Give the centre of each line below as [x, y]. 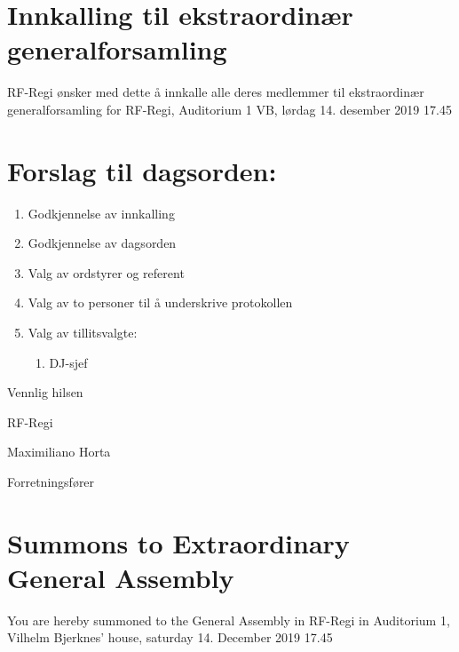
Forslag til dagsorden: [142, 170]
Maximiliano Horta [59, 452]
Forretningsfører [51, 481]
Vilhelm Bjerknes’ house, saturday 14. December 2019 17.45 [170, 637]
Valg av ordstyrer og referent [106, 272]
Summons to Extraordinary [178, 542]
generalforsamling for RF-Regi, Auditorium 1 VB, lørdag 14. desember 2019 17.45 [229, 109]
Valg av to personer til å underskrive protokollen [160, 302]
